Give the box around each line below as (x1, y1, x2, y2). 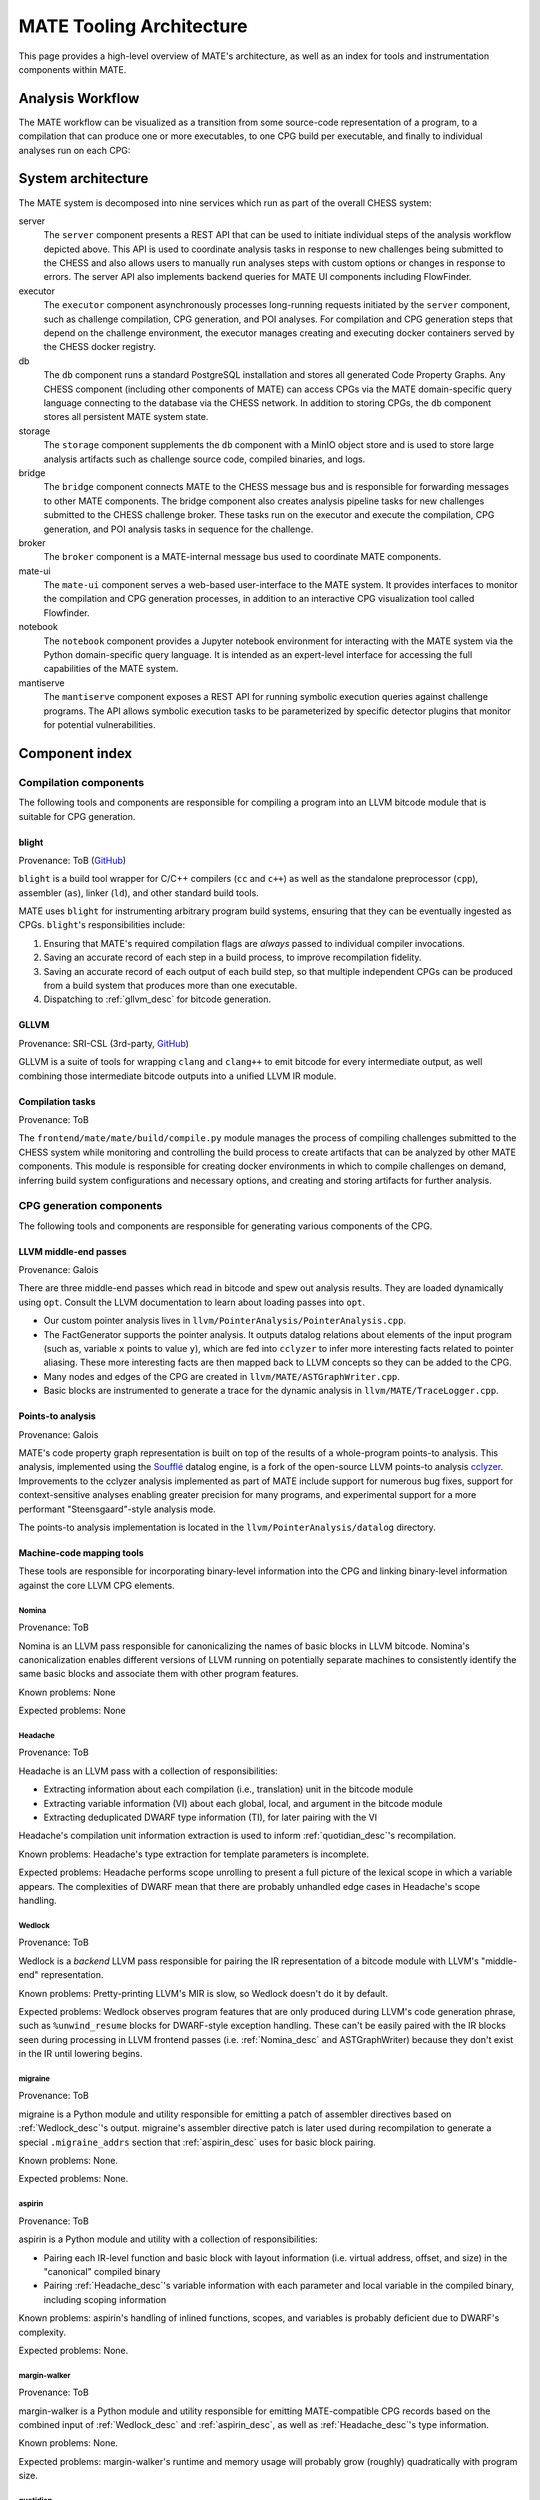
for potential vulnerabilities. (43, 718, 156, 730)
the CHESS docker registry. (43, 341, 157, 353)
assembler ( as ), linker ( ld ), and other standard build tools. (18, 886, 259, 899)
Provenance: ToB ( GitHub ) (18, 854, 127, 866)
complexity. (18, 2326, 67, 2338)
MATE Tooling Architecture (18, 15, 248, 37)
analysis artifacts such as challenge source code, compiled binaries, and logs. (43, 453, 366, 465)
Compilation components (18, 775, 145, 789)
